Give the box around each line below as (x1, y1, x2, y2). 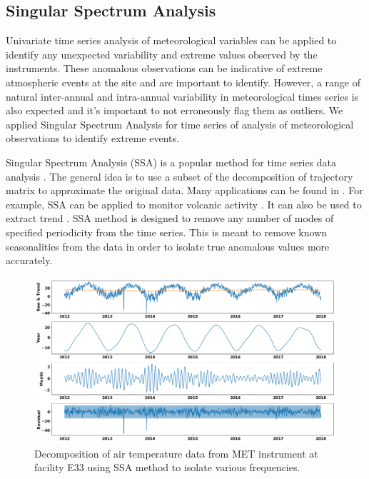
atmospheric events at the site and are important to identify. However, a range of (6, 74, 361, 89)
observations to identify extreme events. (6, 131, 179, 146)
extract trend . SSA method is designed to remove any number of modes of (6, 211, 334, 226)
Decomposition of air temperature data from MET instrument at (34, 445, 318, 460)
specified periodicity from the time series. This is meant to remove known (6, 224, 328, 239)
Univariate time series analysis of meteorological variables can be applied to (6, 33, 337, 48)
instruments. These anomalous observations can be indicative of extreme (6, 61, 323, 76)
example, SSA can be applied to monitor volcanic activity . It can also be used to (6, 196, 362, 211)
